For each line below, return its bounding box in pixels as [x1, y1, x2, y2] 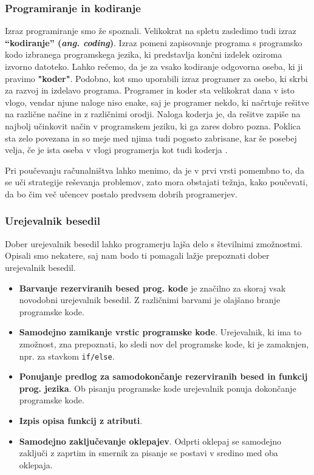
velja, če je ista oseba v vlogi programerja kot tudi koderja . [5, 143, 228, 156]
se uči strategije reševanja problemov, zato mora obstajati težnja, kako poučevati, [5, 176, 308, 188]
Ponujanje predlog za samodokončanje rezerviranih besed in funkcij [19, 370, 308, 383]
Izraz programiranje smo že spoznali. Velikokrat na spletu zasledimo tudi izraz [5, 24, 296, 37]
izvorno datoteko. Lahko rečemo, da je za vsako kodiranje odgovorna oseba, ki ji [5, 60, 303, 72]
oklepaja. [19, 458, 53, 471]
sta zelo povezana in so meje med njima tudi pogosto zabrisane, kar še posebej [5, 131, 297, 144]
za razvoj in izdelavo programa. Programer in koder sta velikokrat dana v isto [5, 84, 295, 97]
